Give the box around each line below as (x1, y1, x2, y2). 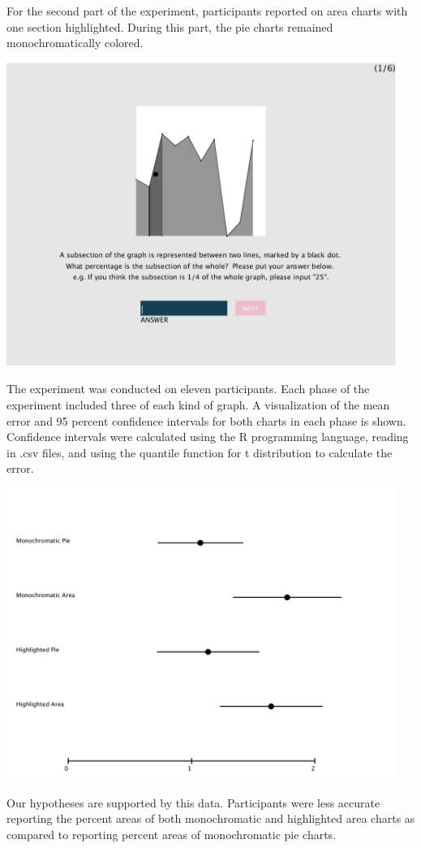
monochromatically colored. (6, 34, 144, 51)
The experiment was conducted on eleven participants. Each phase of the (6, 380, 370, 397)
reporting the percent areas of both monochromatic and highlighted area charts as (6, 810, 415, 827)
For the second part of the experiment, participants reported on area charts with (6, 2, 408, 19)
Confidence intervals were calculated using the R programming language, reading (6, 428, 409, 445)
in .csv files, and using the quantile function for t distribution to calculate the (6, 443, 393, 461)
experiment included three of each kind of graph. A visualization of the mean (6, 396, 390, 413)
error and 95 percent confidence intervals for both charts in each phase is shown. (6, 412, 406, 429)
